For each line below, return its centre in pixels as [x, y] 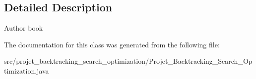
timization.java [27, 70]
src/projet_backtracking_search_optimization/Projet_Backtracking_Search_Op [128, 61]
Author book [24, 28]
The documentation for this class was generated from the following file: [112, 44]
